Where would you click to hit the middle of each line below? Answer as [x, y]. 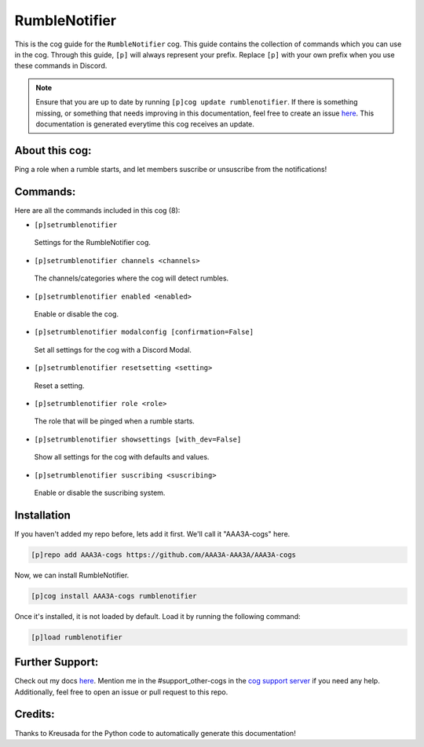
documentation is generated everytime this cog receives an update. [145, 124]
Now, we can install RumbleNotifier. [72, 575]
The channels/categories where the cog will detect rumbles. [132, 278]
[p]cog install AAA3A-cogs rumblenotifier [114, 596]
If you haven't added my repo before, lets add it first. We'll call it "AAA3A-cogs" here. [152, 533]
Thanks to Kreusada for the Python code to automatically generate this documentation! [155, 733]
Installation [42, 515]
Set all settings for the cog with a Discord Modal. [113, 350]
